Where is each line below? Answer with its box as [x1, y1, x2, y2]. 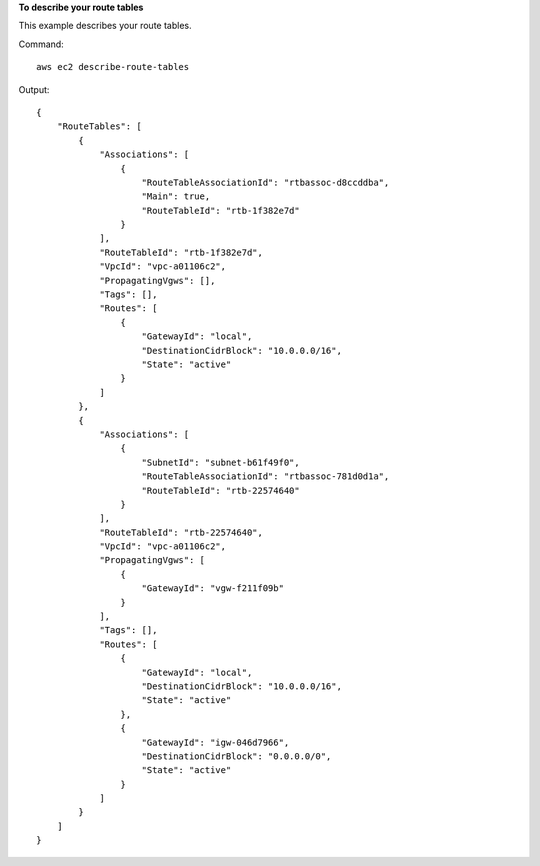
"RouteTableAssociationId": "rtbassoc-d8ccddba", [141, 176, 390, 188]
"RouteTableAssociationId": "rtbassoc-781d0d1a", [141, 471, 390, 482]
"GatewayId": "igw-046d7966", [141, 736, 290, 748]
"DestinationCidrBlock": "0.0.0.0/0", [141, 750, 332, 762]
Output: [18, 83, 50, 95]
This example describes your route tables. [18, 20, 192, 32]
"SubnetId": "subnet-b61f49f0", [141, 456, 300, 468]
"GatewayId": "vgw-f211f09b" [141, 583, 285, 594]
